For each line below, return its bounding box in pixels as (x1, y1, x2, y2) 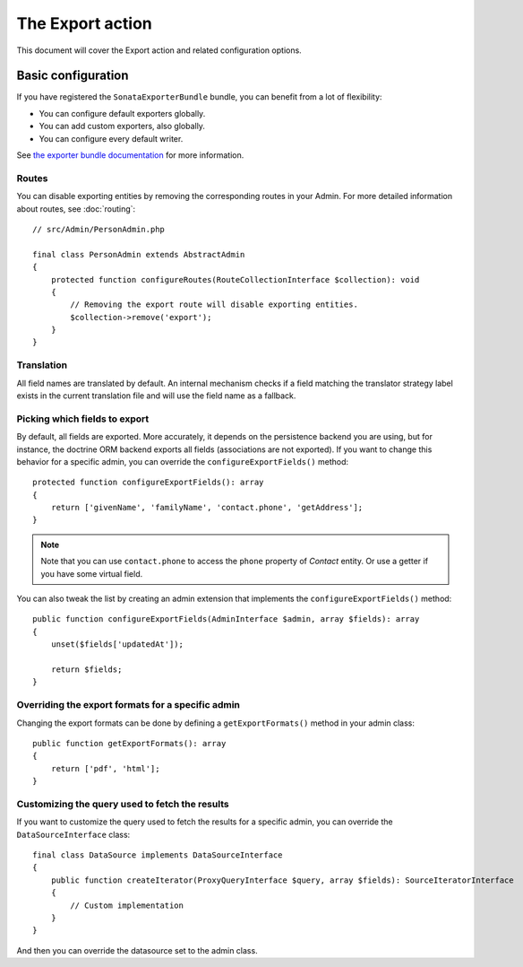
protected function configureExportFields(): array (32, 477, 264, 488)
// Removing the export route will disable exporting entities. (70, 300, 358, 309)
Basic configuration (16, 68, 129, 83)
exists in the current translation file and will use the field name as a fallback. (16, 390, 296, 401)
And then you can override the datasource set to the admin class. (16, 945, 259, 955)
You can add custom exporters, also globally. (39, 121, 206, 132)
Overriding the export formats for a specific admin (16, 699, 241, 711)
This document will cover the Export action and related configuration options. (16, 45, 302, 56)
